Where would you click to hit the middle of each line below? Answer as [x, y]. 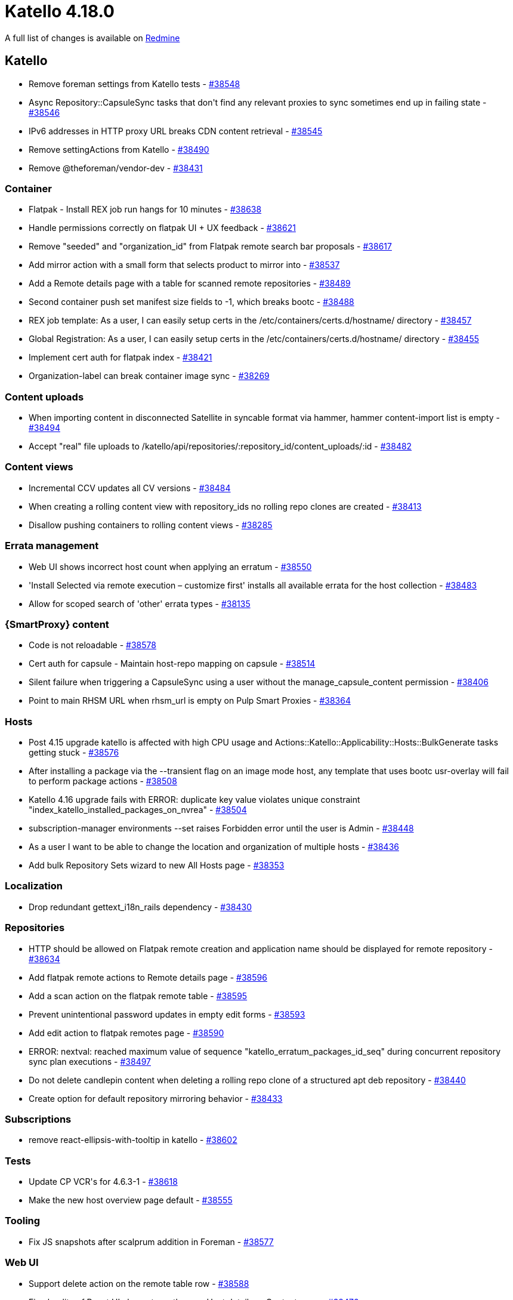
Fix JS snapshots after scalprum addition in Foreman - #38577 [151, 1242]
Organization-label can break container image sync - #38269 [149, 376]
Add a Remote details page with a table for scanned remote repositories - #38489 [190, 284]
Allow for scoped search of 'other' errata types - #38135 [140, 603]
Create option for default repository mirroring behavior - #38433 [156, 1098]
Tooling [23, 1221]
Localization [34, 886]
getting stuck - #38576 [74, 753]
